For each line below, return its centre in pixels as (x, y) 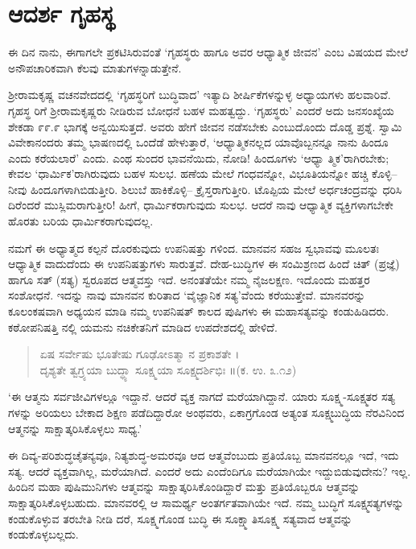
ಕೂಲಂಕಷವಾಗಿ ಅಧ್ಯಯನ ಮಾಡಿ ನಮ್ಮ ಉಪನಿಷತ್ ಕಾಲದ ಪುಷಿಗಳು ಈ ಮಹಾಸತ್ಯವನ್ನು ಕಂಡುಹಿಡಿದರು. (199, 311)
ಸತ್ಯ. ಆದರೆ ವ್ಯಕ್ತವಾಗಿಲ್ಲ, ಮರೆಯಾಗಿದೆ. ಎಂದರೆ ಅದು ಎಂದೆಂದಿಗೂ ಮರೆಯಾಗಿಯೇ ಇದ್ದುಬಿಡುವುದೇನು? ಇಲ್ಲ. (210, 471)
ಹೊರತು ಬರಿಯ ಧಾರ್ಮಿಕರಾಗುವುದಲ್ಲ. (81, 221)
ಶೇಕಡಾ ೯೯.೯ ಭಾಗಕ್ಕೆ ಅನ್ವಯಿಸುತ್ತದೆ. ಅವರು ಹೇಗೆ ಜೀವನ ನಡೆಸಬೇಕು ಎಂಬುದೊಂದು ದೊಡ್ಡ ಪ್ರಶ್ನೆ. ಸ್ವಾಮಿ (205, 126)
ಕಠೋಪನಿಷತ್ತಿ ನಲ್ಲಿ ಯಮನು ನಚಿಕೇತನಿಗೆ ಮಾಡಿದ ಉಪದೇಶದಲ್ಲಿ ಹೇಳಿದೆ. (143, 326)
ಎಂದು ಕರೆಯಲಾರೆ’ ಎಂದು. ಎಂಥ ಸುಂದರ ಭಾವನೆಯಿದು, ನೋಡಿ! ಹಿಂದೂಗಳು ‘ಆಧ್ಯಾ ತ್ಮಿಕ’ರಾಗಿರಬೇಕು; (199, 157)
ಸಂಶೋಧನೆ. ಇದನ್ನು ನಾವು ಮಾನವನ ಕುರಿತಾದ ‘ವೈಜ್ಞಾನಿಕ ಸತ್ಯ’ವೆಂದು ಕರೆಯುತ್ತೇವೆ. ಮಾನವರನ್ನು (187, 295)
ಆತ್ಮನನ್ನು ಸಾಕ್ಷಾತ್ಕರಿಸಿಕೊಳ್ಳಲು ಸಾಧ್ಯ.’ (75, 428)
